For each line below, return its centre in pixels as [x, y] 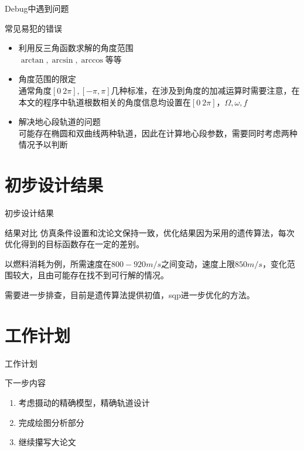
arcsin [62, 60]
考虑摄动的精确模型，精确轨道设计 [84, 402]
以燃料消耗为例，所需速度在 [58, 263]
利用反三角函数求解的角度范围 [76, 48]
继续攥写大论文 [47, 442]
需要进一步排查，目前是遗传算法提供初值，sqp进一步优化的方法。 [130, 295]
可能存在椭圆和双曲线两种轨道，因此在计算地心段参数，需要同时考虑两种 [158, 133]
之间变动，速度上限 [198, 263]
